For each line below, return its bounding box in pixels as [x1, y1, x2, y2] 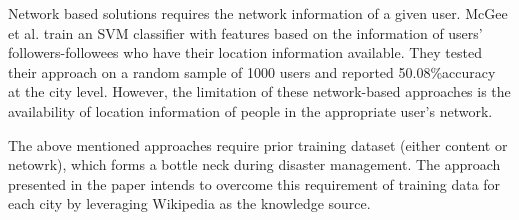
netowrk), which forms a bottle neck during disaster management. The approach [8, 154, 501, 175]
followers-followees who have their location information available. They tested [8, 42, 482, 63]
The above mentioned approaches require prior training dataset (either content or [8, 134, 508, 155]
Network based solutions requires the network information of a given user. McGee [8, 3, 508, 23]
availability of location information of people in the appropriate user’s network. [8, 100, 493, 121]
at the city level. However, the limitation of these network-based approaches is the [8, 81, 511, 102]
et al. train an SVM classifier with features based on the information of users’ [8, 22, 483, 43]
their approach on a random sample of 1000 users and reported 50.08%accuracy [8, 61, 496, 82]
